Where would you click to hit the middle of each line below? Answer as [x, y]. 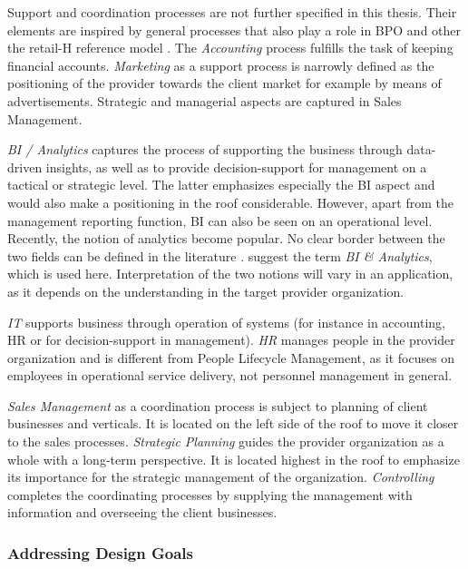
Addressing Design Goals [100, 552]
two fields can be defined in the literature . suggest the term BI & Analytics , [220, 255]
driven [25, 167]
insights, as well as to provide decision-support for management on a [236, 167]
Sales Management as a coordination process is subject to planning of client [218, 405]
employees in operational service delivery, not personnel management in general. [230, 375]
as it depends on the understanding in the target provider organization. [206, 291]
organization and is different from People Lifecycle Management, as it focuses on [231, 357]
